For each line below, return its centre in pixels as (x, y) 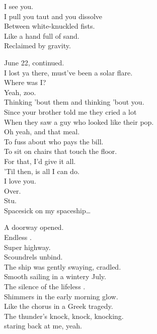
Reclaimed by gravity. (37, 46)
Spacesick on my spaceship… (48, 210)
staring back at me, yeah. (43, 326)
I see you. (19, 6)
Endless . (18, 237)
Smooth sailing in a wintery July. (55, 276)
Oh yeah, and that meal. (42, 132)
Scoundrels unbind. (33, 257)
